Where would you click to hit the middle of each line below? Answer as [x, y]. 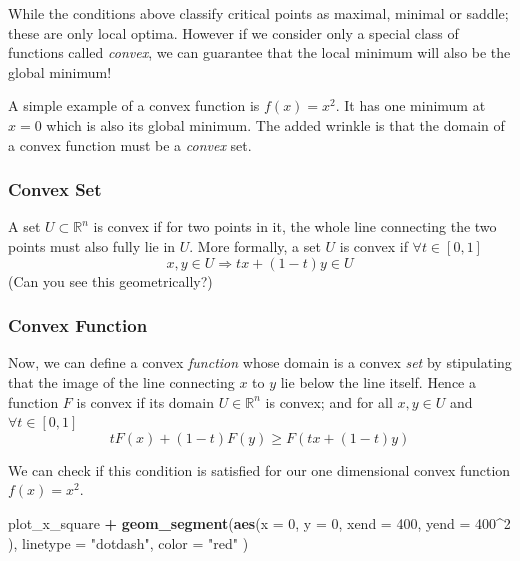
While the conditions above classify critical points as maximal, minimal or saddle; [258, 13]
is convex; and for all [329, 401]
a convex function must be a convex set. [130, 144]
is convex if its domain [145, 401]
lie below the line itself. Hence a [378, 381]
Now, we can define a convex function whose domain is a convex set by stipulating [260, 362]
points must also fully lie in [92, 245]
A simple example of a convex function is [134, 105]
